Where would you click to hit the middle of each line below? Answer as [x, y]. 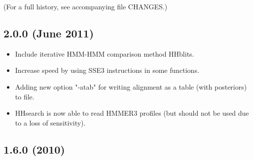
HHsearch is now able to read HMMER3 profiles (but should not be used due [132, 113]
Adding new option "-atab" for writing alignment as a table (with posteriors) [131, 86]
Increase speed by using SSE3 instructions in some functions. [107, 70]
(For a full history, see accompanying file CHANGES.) [86, 6]
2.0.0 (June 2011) [49, 33]
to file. [25, 96]
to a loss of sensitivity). [50, 122]
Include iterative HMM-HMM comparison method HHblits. [105, 53]
